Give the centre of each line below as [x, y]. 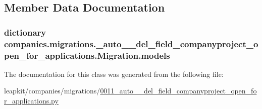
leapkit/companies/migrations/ [52, 91]
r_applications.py [31, 101]
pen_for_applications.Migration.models [87, 55]
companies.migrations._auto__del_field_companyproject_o [131, 43]
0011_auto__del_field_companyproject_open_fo [178, 91]
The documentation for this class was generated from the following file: [114, 74]
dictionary [25, 32]
